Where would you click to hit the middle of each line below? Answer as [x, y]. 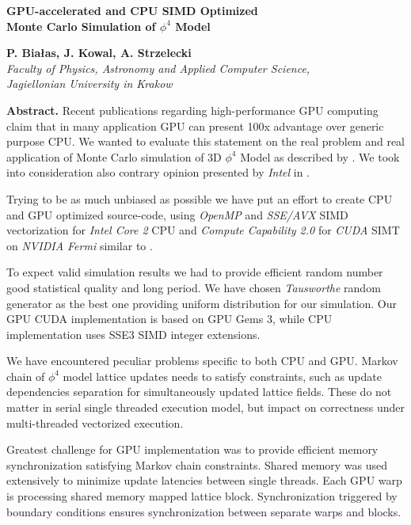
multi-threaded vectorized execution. [95, 422]
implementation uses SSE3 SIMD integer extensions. [133, 334]
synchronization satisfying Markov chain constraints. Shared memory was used [197, 464]
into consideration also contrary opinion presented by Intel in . [158, 172]
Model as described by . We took [320, 156]
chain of [26, 376]
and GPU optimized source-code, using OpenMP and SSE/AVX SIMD [177, 214]
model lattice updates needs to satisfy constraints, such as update [222, 376]
